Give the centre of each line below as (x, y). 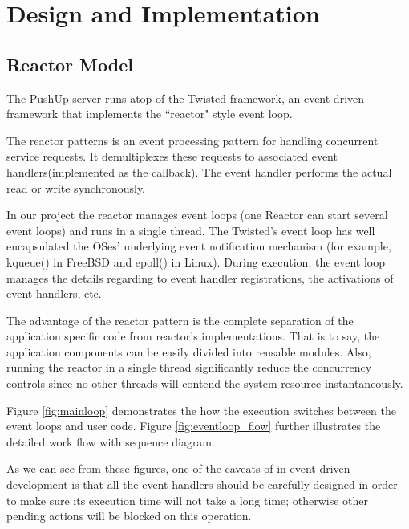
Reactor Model (70, 64)
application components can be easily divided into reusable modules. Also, (189, 351)
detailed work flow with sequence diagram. (111, 441)
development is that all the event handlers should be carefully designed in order (202, 484)
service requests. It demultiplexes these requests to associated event (172, 156)
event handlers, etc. (54, 293)
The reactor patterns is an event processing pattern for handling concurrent (192, 140)
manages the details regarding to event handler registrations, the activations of (200, 277)
